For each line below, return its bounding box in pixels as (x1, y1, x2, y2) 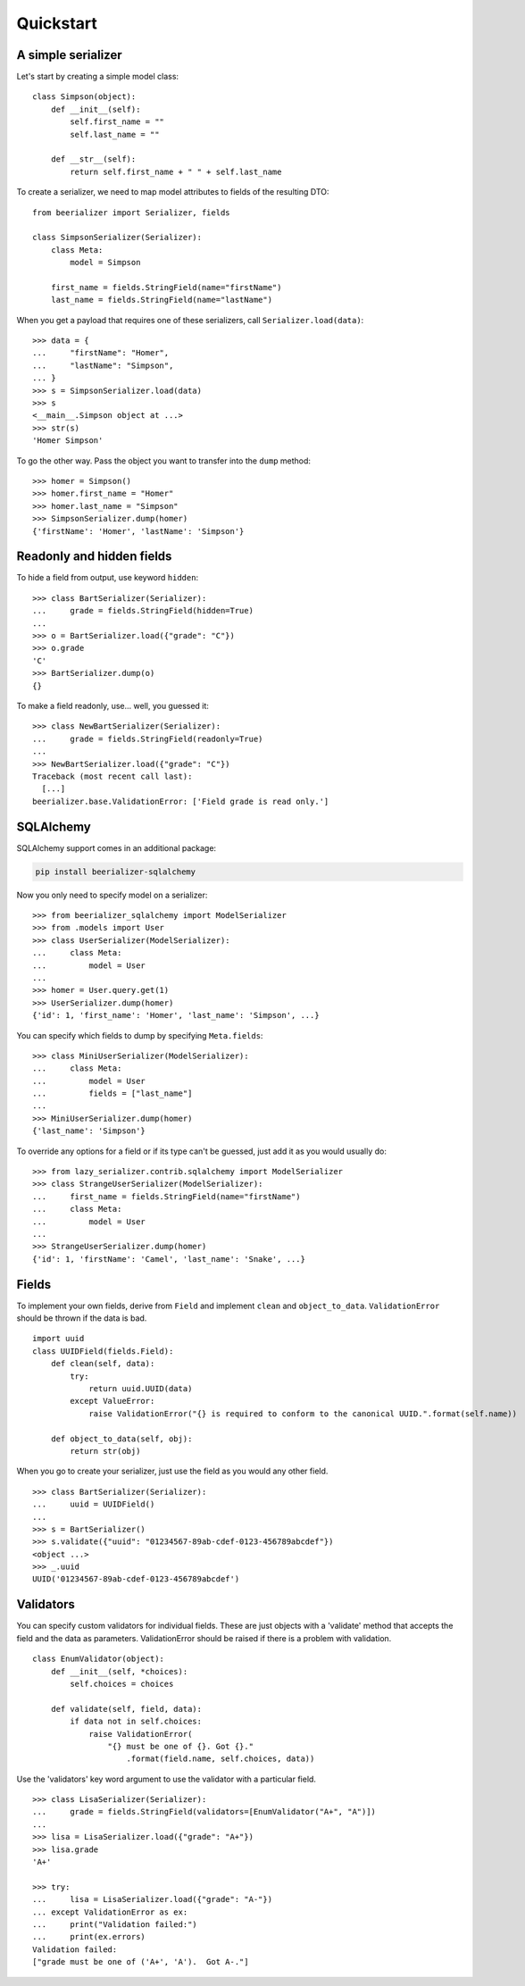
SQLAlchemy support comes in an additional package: (16, 842, 217, 853)
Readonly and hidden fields (16, 549, 172, 564)
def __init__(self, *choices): (50, 1666, 188, 1676)
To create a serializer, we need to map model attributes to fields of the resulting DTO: (16, 187, 329, 197)
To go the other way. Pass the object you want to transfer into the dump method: (16, 455, 312, 466)
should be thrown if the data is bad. (16, 1313, 147, 1323)
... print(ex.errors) (32, 1932, 146, 1942)
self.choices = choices (70, 1679, 174, 1689)
